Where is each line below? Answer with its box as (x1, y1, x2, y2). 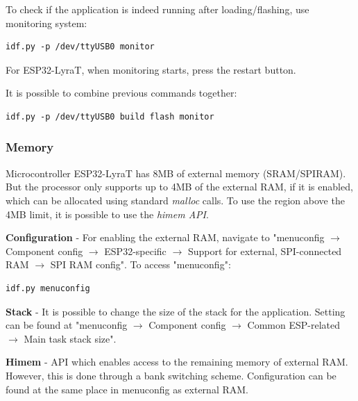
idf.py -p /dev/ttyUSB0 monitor (6, 42, 155, 52)
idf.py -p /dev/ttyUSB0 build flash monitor (6, 111, 214, 122)
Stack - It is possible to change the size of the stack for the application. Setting (6, 304, 346, 318)
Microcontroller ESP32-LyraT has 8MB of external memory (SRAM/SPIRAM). (6, 165, 346, 180)
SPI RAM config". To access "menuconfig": (50, 257, 231, 272)
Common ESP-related (247, 318, 340, 332)
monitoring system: (6, 15, 87, 30)
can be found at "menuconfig (6, 318, 128, 332)
